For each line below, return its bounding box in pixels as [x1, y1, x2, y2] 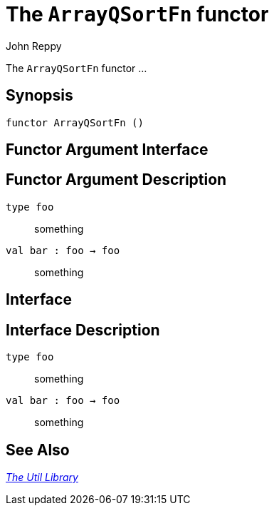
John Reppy [6, 39, 62, 52]
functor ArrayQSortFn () [6, 116, 144, 128]
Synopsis [6, 86, 73, 105]
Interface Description [6, 320, 160, 339]
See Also [6, 440, 70, 459]
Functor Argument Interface [6, 141, 209, 159]
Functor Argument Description [6, 171, 227, 189]
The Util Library [6, 470, 78, 483]
